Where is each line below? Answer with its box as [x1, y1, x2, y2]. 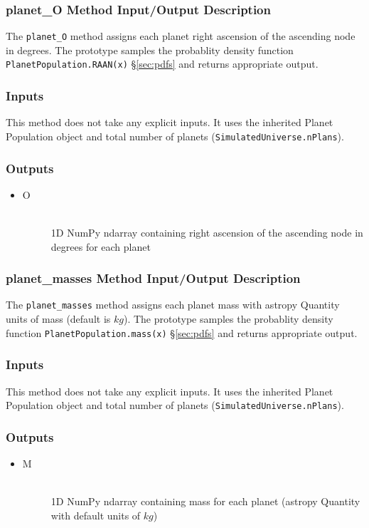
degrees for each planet [50, 239, 151, 254]
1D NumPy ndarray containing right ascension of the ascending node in [50, 225, 363, 239]
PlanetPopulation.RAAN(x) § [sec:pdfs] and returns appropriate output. [6, 56, 319, 71]
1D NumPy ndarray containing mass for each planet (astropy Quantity [50, 494, 360, 509]
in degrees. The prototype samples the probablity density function [6, 42, 294, 57]
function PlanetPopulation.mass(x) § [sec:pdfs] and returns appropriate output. [6, 325, 358, 340]
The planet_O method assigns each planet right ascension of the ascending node [6, 29, 355, 43]
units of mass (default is [6, 311, 111, 326]
